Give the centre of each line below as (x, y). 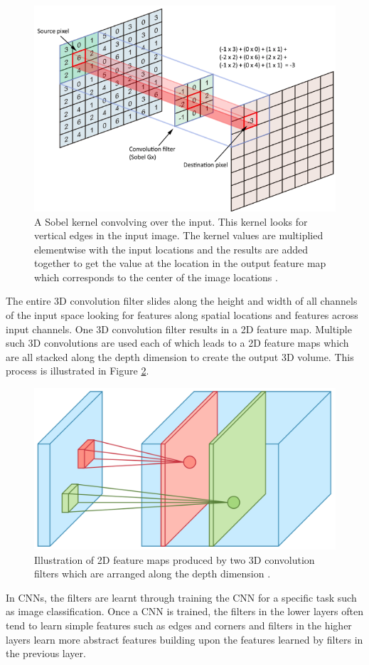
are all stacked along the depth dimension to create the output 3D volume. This (180, 356)
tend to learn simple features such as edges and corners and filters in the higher (179, 625)
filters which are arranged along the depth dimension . (153, 574)
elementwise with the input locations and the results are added (171, 249)
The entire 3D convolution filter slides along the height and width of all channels (182, 301)
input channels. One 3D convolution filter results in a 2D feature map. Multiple (179, 329)
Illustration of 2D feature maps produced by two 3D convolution (175, 559)
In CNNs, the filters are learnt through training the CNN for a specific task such (181, 597)
